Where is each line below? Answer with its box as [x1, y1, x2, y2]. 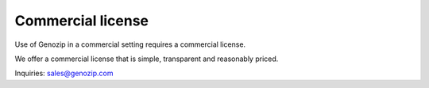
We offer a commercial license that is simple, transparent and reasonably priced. [14, 54, 279, 63]
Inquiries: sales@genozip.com [14, 68, 114, 78]
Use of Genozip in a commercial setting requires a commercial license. [14, 40, 246, 49]
